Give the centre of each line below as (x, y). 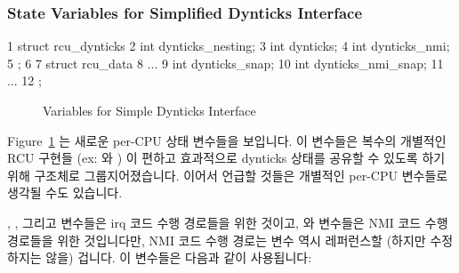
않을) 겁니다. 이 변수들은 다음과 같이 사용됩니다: (179, 257)
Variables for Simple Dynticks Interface (149, 110)
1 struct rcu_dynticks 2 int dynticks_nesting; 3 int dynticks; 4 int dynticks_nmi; (229, 46)
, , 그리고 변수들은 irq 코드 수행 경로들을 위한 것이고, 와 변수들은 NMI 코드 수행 (228, 222)
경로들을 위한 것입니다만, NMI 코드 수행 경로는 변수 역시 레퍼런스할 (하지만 (217, 240)
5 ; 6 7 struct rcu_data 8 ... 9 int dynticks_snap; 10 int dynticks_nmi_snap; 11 (225, 63)
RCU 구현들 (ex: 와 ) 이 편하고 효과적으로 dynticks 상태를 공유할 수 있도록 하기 (226, 158)
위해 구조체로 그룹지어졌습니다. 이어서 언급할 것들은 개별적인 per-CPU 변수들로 (228, 175)
